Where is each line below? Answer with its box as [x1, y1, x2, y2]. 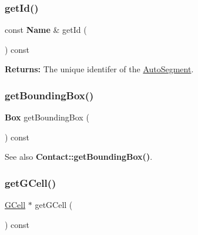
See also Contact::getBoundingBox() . [5, 150, 153, 163]
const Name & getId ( [5, 23, 87, 36]
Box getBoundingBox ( [5, 111, 89, 123]
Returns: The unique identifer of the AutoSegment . [5, 63, 194, 75]
